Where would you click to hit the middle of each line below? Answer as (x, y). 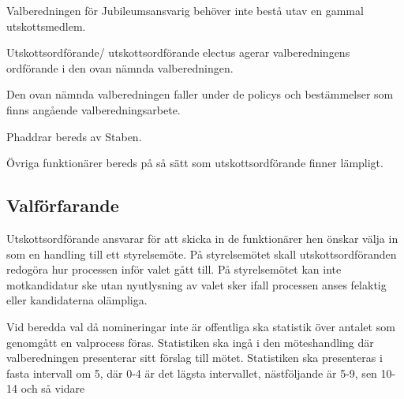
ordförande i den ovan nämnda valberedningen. (120, 67)
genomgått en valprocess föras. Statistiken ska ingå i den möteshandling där (190, 342)
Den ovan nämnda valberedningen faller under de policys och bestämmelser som (200, 94)
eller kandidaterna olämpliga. (77, 300)
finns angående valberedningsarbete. (94, 109)
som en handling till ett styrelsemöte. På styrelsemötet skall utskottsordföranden (202, 254)
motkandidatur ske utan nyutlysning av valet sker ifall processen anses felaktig (196, 284)
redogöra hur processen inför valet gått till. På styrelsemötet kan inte (174, 269)
